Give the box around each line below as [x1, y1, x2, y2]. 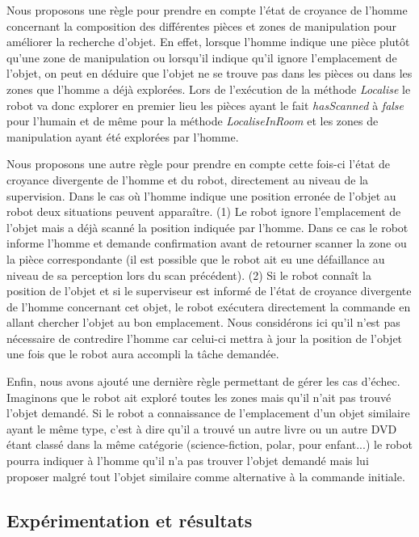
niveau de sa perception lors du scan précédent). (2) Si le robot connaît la [6, 266, 371, 283]
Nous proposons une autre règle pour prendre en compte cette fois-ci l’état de [6, 155, 390, 172]
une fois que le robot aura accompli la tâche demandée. [6, 345, 279, 362]
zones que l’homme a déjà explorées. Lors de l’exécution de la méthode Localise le [6, 80, 411, 97]
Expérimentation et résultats [6, 507, 253, 532]
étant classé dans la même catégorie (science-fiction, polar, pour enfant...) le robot [6, 436, 413, 453]
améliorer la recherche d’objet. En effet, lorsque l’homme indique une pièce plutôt [6, 33, 410, 50]
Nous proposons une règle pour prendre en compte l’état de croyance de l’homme [6, 2, 408, 18]
